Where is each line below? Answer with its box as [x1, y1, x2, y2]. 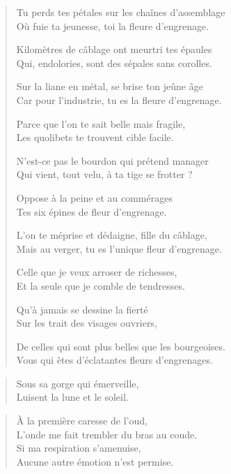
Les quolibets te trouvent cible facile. [16, 130, 174, 145]
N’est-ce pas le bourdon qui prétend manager [16, 153, 209, 168]
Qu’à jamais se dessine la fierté [16, 302, 148, 316]
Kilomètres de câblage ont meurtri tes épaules [16, 42, 212, 57]
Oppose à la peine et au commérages [16, 190, 173, 205]
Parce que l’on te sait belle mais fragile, [16, 116, 186, 131]
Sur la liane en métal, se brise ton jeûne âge [16, 79, 203, 94]
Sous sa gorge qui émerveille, [16, 376, 139, 390]
